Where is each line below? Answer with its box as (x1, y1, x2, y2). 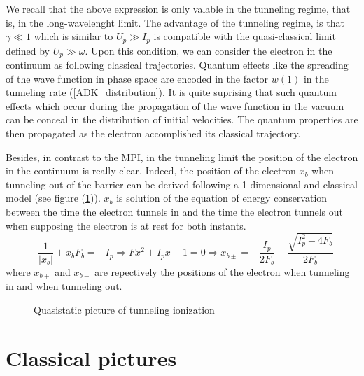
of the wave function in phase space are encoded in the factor (6, 71, 269, 85)
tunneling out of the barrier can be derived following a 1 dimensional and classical (6, 176, 358, 191)
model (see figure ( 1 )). (6, 190, 101, 205)
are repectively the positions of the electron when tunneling (94, 264, 350, 279)
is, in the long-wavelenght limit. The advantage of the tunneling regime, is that (6, 15, 344, 29)
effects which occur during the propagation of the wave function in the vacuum (6, 98, 344, 113)
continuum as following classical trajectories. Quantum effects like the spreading (6, 57, 349, 72)
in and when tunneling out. (6, 279, 122, 293)
